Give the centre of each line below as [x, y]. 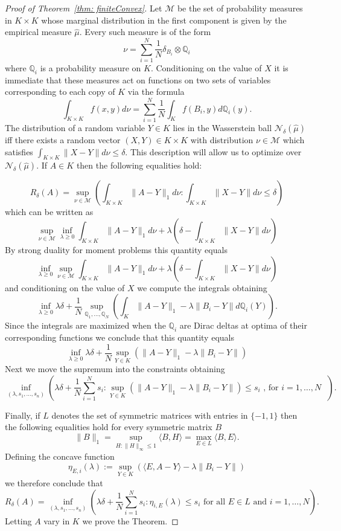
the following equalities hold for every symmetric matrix [109, 427]
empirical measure [38, 32]
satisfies [19, 151]
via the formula [156, 92]
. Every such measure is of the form [145, 32]
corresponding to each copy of [60, 92]
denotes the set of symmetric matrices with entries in [150, 415]
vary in [57, 520]
